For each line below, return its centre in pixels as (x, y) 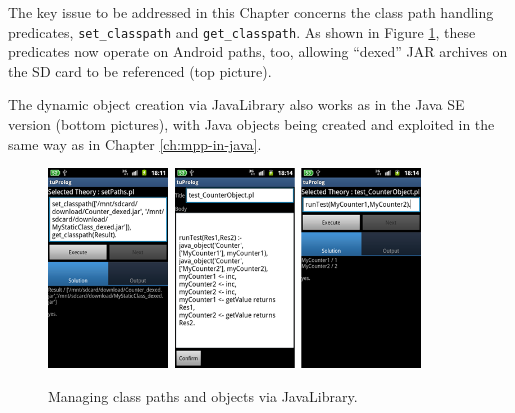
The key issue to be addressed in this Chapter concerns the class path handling (251, 12)
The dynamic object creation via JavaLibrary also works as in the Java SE (236, 104)
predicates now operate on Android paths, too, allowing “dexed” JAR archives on (258, 51)
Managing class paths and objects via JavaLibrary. (203, 395)
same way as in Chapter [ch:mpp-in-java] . (135, 143)
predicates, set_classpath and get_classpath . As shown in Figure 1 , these (242, 31)
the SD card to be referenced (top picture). (140, 70)
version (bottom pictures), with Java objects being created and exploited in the (251, 124)
